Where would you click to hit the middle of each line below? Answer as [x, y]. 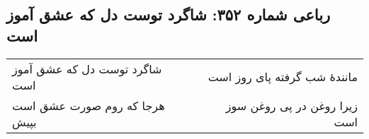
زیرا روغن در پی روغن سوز [291, 105]
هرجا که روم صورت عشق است [89, 105]
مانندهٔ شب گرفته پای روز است [283, 77]
